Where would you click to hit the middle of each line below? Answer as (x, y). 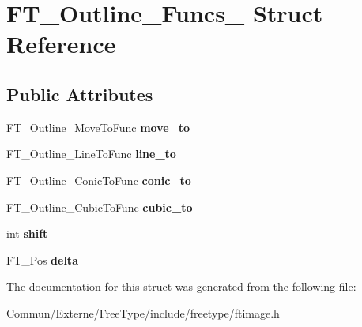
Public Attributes (80, 94)
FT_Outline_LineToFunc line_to (91, 154)
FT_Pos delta (42, 259)
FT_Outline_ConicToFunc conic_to (99, 180)
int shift (27, 233)
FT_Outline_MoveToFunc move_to (98, 127)
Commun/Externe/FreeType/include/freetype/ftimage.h (143, 312)
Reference (61, 44)
